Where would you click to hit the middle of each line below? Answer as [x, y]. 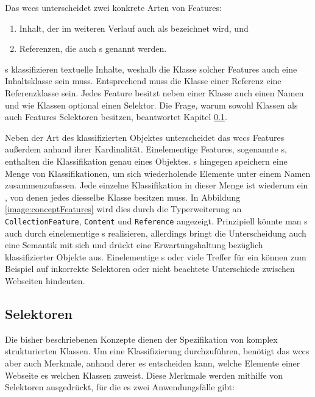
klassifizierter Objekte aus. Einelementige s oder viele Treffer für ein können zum [156, 256]
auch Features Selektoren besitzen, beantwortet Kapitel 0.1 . [116, 117]
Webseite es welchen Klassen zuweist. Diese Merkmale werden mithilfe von [144, 375]
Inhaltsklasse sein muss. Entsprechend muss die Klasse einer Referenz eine [143, 81]
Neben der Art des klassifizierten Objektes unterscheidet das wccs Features [145, 137]
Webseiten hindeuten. [45, 280]
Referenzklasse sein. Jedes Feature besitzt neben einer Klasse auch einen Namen [154, 92]
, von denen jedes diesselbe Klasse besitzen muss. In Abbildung [123, 197]
